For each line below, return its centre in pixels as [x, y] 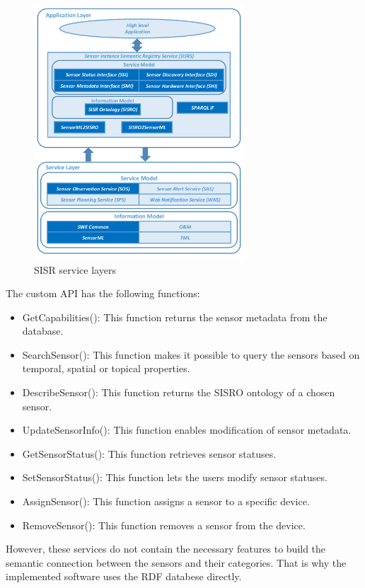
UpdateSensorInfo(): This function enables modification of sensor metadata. [187, 430]
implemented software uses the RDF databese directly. [124, 576]
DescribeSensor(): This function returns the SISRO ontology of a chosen [179, 392]
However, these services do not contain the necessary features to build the [166, 549]
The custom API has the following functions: [103, 293]
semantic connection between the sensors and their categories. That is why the [176, 562]
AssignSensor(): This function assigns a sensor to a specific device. [166, 501]
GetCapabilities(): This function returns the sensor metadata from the [175, 317]
